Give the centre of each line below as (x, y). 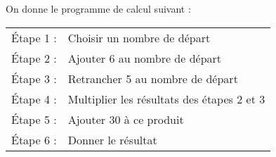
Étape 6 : (34, 139)
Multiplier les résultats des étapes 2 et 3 (166, 99)
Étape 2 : (34, 58)
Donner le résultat (112, 139)
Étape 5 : (34, 119)
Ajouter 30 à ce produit (126, 119)
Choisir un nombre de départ (139, 37)
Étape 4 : (34, 99)
